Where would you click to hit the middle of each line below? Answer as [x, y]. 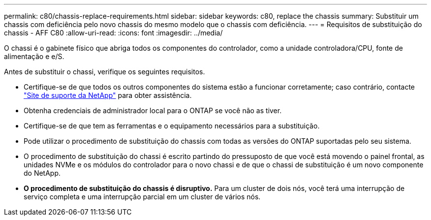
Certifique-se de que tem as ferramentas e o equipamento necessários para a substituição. [172, 126]
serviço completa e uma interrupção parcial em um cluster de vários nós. [142, 197]
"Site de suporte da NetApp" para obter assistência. [108, 95]
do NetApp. [42, 173]
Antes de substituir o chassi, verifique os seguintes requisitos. [105, 72]
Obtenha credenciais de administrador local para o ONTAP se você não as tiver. [153, 110]
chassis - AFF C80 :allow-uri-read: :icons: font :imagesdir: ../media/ [113, 33]
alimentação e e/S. [34, 56]
